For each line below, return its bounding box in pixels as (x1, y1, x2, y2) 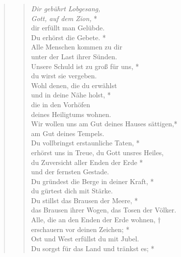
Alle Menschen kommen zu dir (31, 42, 123, 52)
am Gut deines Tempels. (31, 128, 104, 138)
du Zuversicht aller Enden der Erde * (31, 157, 143, 167)
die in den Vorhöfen (31, 99, 90, 109)
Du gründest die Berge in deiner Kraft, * (31, 176, 154, 186)
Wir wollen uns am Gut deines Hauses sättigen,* (31, 118, 178, 129)
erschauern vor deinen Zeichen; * (31, 224, 129, 234)
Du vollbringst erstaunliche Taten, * (31, 138, 140, 148)
